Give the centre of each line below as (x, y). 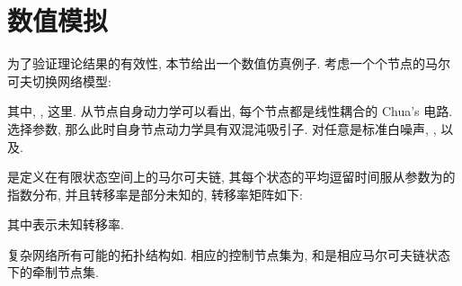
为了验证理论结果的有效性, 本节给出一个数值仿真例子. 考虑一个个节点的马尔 (229, 63)
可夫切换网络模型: (59, 80)
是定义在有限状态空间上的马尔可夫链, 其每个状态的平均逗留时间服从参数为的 (231, 177)
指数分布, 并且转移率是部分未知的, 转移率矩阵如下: (155, 194)
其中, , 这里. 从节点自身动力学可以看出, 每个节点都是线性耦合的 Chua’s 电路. (230, 111)
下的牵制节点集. (53, 272)
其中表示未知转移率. (66, 224)
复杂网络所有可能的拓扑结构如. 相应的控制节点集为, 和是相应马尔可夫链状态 (229, 254)
